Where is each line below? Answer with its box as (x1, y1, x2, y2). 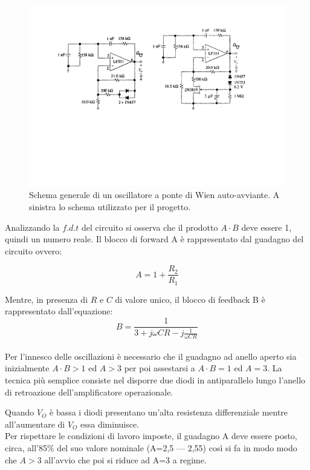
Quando (5, 406, 34, 419)
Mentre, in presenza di (5, 293, 88, 305)
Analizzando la (5, 220, 60, 233)
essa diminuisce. (80, 417, 140, 430)
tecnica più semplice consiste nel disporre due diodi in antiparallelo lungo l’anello (5, 374, 306, 386)
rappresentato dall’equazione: (5, 305, 113, 317)
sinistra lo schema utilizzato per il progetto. (29, 200, 191, 213)
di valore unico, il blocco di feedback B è (115, 293, 265, 305)
